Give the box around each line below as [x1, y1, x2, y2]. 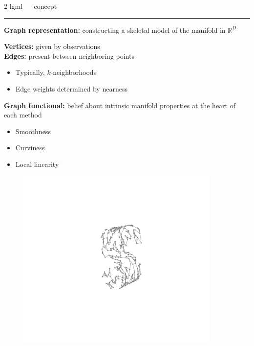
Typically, [15, 67, 45, 77]
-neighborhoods [50, 67, 97, 77]
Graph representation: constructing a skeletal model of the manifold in [4, 24, 226, 35]
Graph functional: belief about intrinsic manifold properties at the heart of [4, 100, 235, 110]
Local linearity [15, 159, 59, 169]
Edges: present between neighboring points [4, 50, 134, 61]
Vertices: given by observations [4, 41, 100, 51]
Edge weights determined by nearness [15, 83, 127, 93]
